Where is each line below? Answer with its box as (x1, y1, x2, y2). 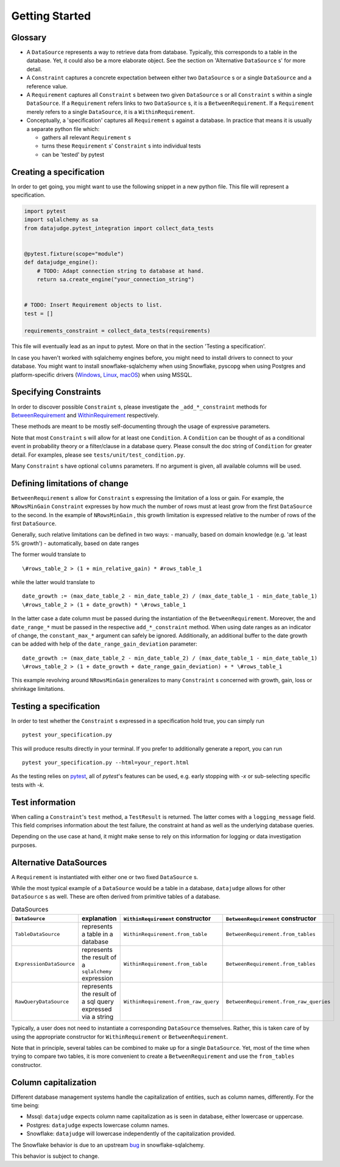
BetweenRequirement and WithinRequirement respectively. (11, 412, 160, 419)
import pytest (24, 208, 66, 215)
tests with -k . (11, 781, 44, 788)
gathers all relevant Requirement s (41, 134, 131, 141)
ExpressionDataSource (15, 961, 76, 968)
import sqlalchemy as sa (24, 216, 99, 223)
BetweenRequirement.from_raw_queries (225, 998, 331, 1005)
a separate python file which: (26, 125, 100, 132)
